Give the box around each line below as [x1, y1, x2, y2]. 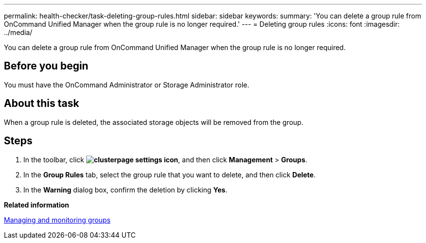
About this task [4, 97, 79, 110]
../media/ [4, 28, 33, 36]
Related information [4, 200, 70, 209]
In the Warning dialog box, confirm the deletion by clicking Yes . [23, 185, 228, 194]
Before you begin [4, 60, 89, 72]
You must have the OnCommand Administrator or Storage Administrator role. [4, 80, 249, 89]
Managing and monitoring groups [4, 215, 111, 224]
